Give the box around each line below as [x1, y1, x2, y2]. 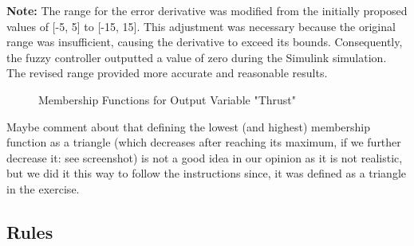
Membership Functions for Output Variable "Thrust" [38, 91, 297, 107]
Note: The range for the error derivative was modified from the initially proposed [6, 2, 408, 18]
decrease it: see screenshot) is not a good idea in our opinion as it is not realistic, [6, 149, 403, 166]
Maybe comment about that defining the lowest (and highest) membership [6, 118, 371, 135]
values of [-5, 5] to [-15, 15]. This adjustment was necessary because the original [6, 18, 396, 34]
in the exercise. [6, 180, 80, 197]
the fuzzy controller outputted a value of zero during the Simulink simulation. [6, 49, 387, 65]
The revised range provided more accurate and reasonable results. [6, 64, 328, 81]
